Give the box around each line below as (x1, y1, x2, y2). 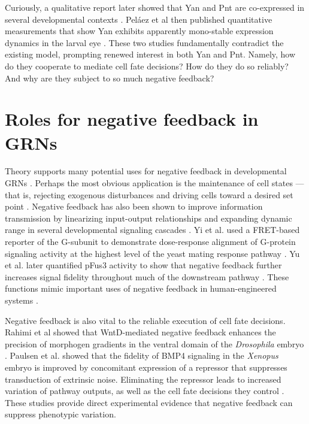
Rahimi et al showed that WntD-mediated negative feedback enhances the (5, 326, 276, 338)
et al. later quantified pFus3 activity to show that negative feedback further (5, 259, 282, 271)
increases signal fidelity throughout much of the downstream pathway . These (5, 270, 289, 283)
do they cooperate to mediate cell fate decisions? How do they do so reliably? (5, 59, 289, 72)
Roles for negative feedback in (5, 107, 259, 131)
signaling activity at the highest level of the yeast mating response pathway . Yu (5, 247, 300, 259)
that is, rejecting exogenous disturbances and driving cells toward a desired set (5, 188, 293, 201)
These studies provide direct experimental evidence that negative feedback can (5, 396, 293, 408)
